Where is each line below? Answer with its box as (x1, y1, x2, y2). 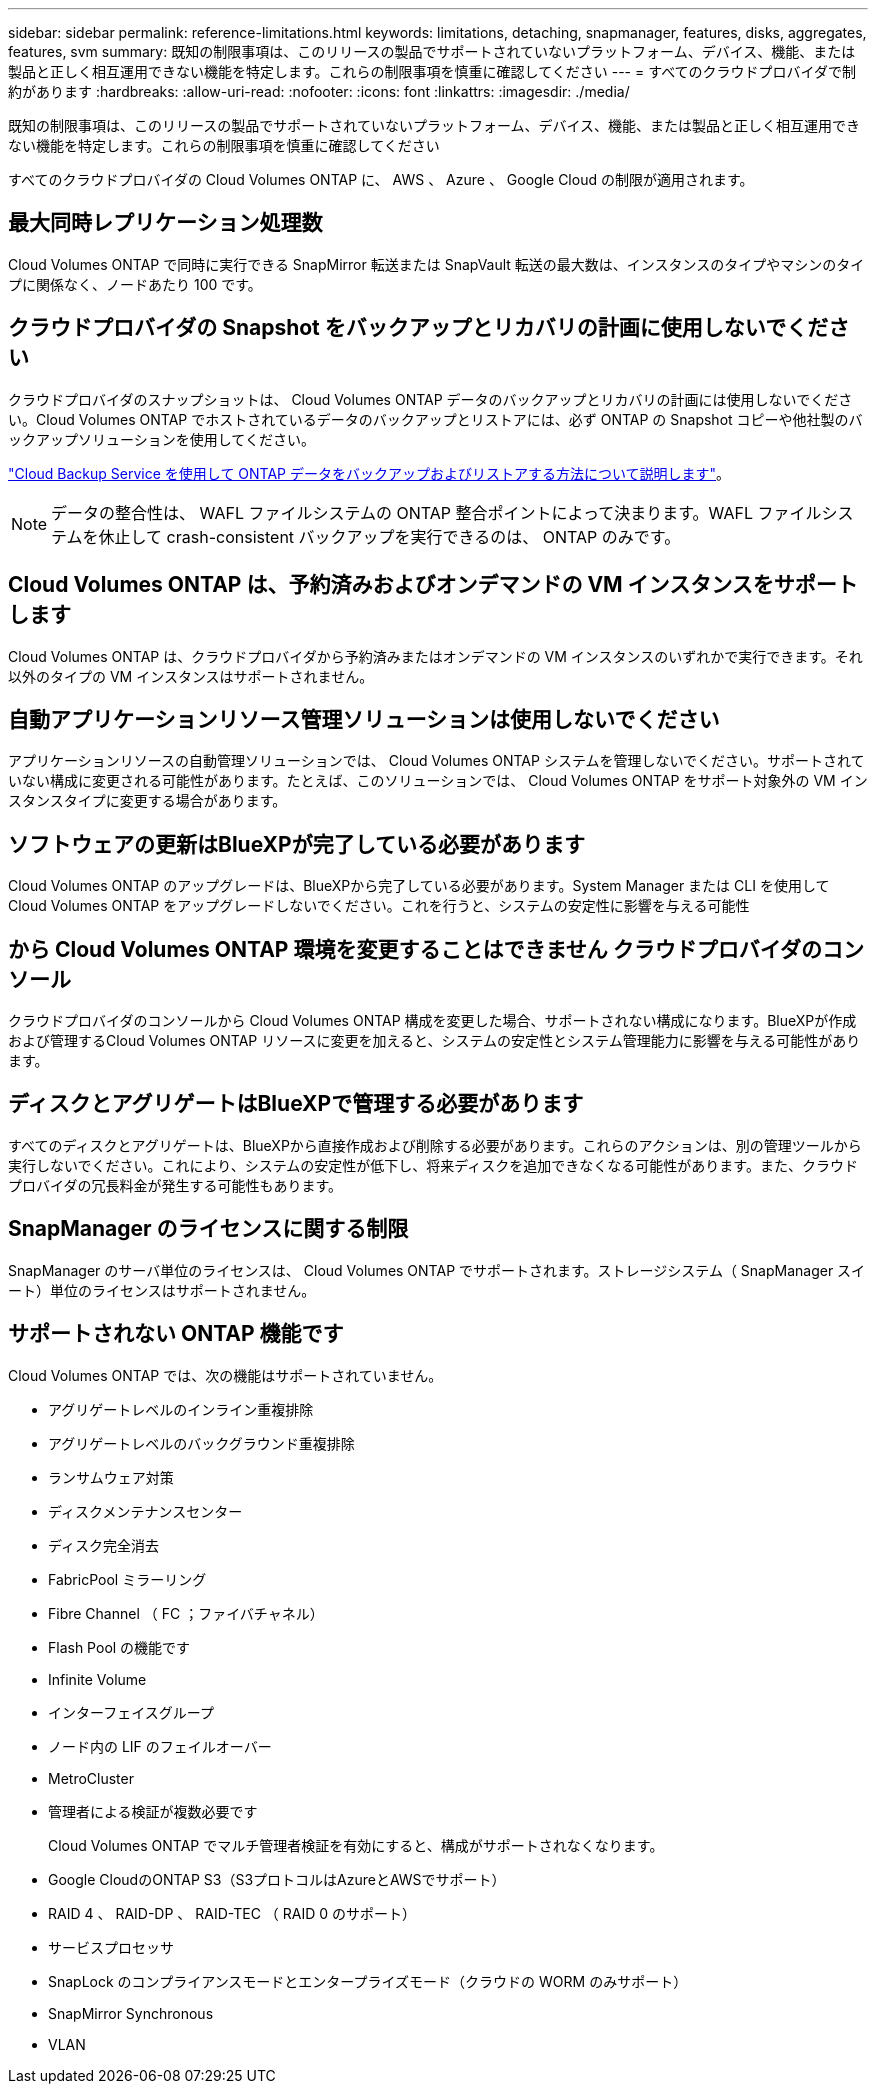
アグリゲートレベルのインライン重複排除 (48, 1400, 314, 1418)
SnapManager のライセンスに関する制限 (8, 1216, 409, 1242)
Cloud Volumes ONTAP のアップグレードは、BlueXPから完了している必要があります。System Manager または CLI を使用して (8, 877, 830, 895)
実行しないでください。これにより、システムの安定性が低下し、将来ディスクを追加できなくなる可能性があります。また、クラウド (8, 1156, 858, 1174)
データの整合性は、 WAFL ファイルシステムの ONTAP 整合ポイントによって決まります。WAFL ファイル (51, 502, 822, 523)
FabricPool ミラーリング (48, 1570, 207, 1588)
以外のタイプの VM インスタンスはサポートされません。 (8, 667, 374, 685)
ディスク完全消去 (48, 1536, 160, 1554)
